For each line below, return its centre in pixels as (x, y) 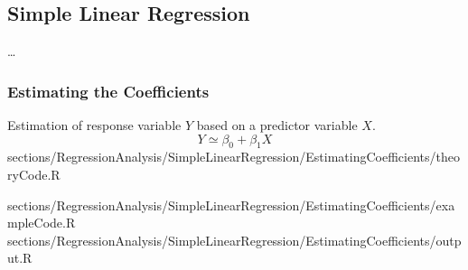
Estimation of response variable (94, 125)
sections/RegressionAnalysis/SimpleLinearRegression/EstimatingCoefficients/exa (231, 205)
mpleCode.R (42, 223)
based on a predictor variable (277, 125)
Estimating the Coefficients (108, 91)
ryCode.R (34, 174)
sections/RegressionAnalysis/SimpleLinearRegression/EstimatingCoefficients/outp (234, 240)
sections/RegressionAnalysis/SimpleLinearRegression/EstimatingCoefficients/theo (234, 157)
